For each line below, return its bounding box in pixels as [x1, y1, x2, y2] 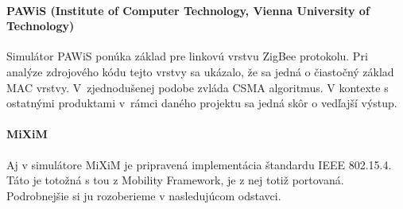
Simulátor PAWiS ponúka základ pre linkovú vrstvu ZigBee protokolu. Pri [6, 48, 368, 64]
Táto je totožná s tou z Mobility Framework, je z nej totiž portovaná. [6, 172, 344, 188]
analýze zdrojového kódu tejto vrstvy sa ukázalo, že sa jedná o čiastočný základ [6, 63, 394, 79]
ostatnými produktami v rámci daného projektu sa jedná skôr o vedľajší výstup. [6, 95, 397, 111]
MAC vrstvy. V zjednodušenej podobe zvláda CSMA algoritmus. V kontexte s [6, 79, 389, 95]
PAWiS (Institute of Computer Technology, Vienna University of [6, 2, 370, 18]
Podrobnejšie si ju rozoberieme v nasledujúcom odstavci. [6, 187, 281, 203]
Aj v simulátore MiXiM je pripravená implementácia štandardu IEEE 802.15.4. [6, 156, 392, 172]
